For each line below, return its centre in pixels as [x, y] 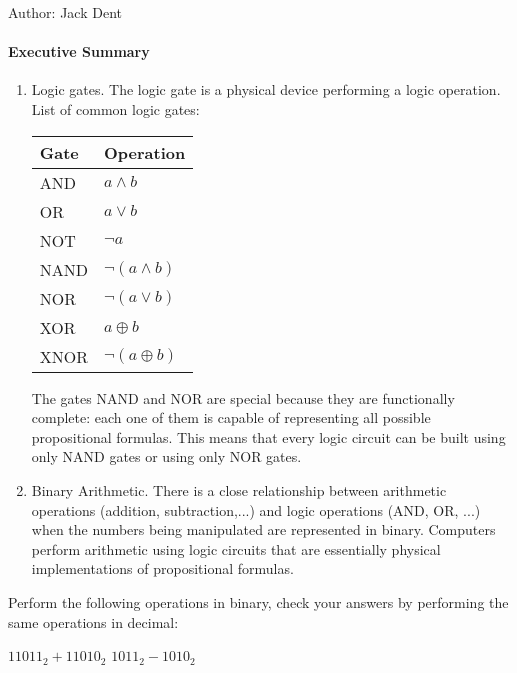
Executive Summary [79, 51]
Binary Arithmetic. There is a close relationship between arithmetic [239, 489]
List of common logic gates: [115, 108]
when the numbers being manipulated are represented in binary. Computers [263, 529]
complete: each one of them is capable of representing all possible [231, 417]
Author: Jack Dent [65, 12]
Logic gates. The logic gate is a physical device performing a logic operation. [266, 89]
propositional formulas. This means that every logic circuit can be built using [268, 436]
